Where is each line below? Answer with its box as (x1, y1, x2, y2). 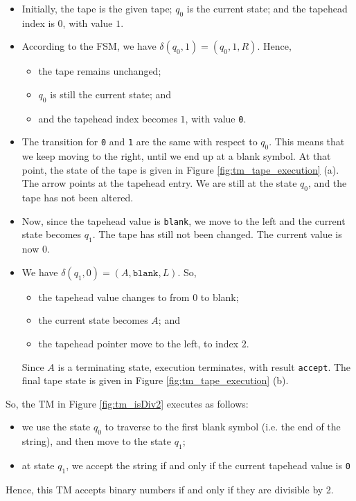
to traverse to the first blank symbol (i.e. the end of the (105, 419, 341, 434)
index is (21, 15, 55, 30)
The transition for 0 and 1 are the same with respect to (21, 134, 258, 149)
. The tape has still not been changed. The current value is (92, 227, 342, 242)
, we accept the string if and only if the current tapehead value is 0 (66, 458, 350, 473)
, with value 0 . (185, 111, 247, 125)
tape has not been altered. (21, 190, 134, 205)
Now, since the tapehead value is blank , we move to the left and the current (21, 213, 346, 228)
